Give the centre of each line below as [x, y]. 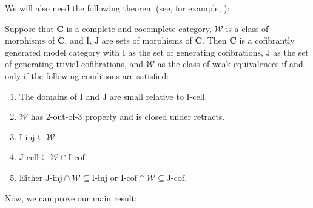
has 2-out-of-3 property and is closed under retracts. [128, 116]
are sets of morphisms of [147, 40]
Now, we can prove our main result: [71, 197]
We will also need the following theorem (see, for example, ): [117, 8]
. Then [214, 40]
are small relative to [146, 96]
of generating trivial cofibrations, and [74, 64]
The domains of [48, 96]
